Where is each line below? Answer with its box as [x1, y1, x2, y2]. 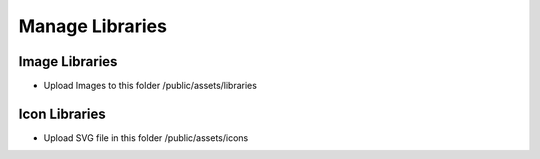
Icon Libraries [18, 105, 107, 122]
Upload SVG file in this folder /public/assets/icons [43, 131, 249, 144]
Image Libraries [18, 53, 118, 70]
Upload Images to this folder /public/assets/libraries [43, 80, 257, 92]
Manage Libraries [18, 15, 167, 37]
